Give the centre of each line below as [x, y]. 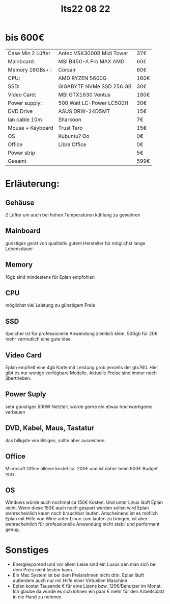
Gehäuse [20, 202]
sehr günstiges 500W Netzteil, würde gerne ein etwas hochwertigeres [79, 406]
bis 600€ [25, 38]
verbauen [15, 412]
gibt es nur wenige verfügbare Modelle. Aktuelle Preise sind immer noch [81, 373]
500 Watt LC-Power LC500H [93, 103]
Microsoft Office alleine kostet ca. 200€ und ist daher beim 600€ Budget [81, 469]
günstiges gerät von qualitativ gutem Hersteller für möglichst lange [75, 243]
